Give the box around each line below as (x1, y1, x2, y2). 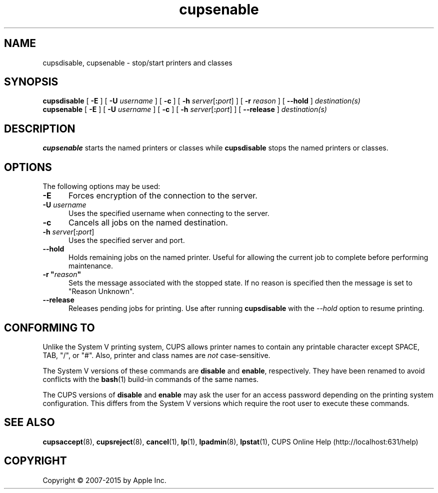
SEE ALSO (4, 416, 55, 429)
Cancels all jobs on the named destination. (68, 217, 228, 228)
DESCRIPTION (4, 122, 75, 135)
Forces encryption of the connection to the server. (68, 190, 257, 201)
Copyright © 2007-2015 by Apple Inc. (42, 475, 166, 484)
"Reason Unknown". (68, 287, 134, 296)
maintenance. (68, 261, 113, 270)
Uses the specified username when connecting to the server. (68, 209, 269, 218)
